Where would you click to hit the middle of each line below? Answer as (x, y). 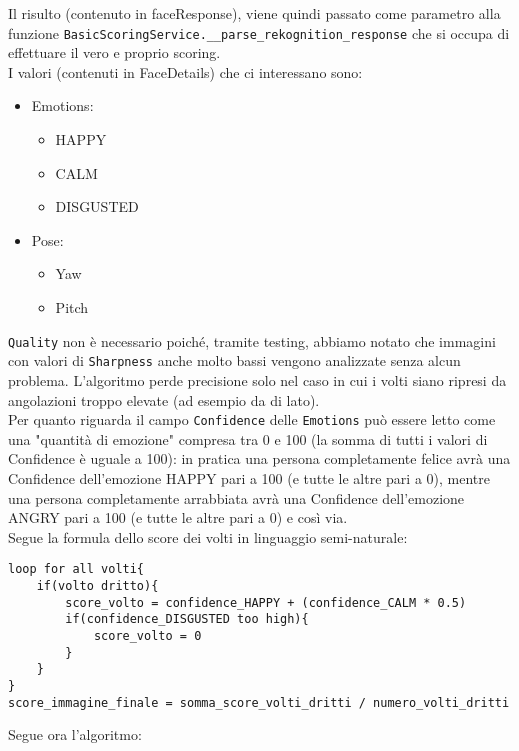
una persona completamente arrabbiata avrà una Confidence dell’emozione (236, 497)
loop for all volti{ (76, 569)
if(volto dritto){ (97, 585)
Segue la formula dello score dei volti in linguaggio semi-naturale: (208, 536)
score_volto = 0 (147, 635)
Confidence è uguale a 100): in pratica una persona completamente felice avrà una (259, 458)
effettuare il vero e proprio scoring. (114, 52)
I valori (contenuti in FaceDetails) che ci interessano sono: (185, 71)
